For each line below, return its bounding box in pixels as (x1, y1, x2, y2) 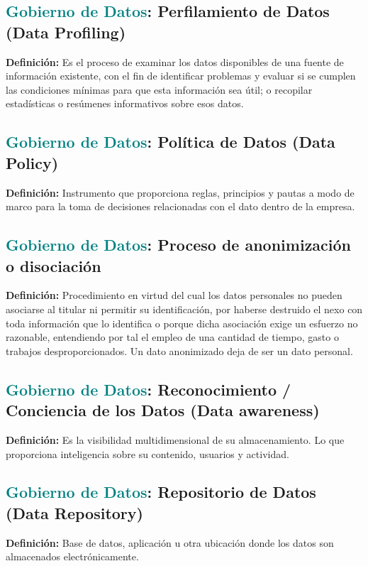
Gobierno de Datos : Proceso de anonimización (6, 234, 352, 256)
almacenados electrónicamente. (6, 549, 139, 564)
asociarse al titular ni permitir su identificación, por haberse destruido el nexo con (6, 301, 363, 316)
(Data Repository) (6, 501, 143, 523)
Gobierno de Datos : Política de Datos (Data (6, 131, 335, 153)
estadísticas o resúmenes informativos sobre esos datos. (6, 96, 244, 111)
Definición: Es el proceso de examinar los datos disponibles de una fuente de (6, 54, 344, 69)
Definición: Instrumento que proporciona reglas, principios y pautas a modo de (6, 185, 355, 200)
